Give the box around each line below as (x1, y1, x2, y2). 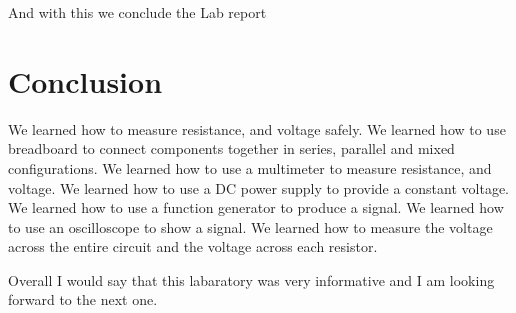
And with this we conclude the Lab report (8, 2, 267, 22)
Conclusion (8, 60, 163, 101)
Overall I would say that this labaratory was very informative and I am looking (8, 269, 495, 290)
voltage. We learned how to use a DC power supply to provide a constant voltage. (8, 177, 510, 198)
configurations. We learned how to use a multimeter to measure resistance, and (8, 157, 492, 178)
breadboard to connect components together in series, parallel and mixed (8, 138, 455, 159)
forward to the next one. (8, 289, 158, 310)
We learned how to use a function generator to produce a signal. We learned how (8, 197, 504, 218)
